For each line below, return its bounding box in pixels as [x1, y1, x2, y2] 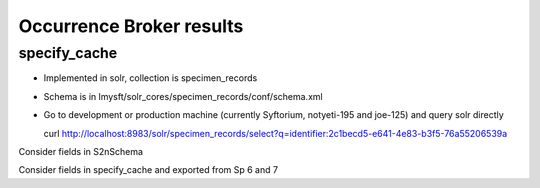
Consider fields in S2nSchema [18, 145, 144, 157]
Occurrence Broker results [18, 15, 244, 37]
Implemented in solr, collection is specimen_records [43, 72, 258, 84]
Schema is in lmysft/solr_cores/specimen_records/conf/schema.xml [43, 90, 324, 102]
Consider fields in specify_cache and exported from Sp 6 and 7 [18, 164, 279, 176]
